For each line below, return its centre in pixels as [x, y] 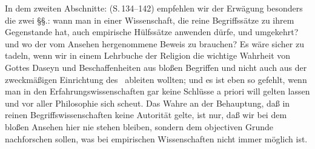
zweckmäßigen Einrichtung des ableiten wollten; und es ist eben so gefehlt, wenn [156, 79]
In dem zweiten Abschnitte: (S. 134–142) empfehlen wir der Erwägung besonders [154, 8]
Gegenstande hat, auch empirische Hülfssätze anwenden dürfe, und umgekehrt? [152, 32]
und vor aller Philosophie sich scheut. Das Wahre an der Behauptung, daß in [148, 103]
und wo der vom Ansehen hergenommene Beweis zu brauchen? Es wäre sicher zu [154, 43]
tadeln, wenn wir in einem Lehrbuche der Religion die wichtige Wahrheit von [148, 55]
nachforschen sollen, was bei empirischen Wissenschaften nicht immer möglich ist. [156, 138]
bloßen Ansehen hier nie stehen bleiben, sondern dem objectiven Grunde [139, 126]
